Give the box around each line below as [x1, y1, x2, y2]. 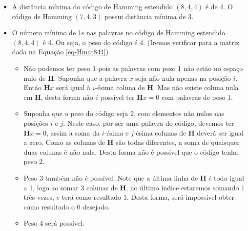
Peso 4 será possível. [23, 218, 84, 228]
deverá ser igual [197, 127, 244, 138]
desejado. [83, 201, 110, 211]
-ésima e [104, 127, 129, 138]
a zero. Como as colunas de [23, 137, 105, 147]
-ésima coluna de [95, 82, 145, 92]
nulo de [23, 72, 46, 83]
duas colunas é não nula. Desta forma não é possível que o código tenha [23, 146, 238, 157]
